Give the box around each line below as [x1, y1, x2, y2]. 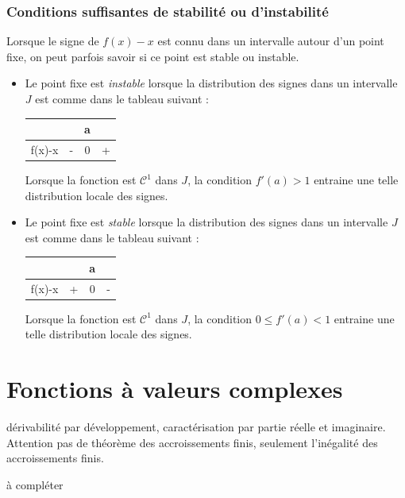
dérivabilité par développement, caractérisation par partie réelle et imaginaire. [6, 419, 386, 435]
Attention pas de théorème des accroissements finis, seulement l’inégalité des [6, 434, 378, 450]
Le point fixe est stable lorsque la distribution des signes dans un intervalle [25, 214, 388, 230]
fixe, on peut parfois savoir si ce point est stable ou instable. [6, 48, 299, 64]
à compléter [6, 476, 64, 492]
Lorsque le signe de [6, 33, 99, 49]
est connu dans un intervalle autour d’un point [157, 33, 384, 49]
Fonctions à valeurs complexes [6, 373, 343, 405]
